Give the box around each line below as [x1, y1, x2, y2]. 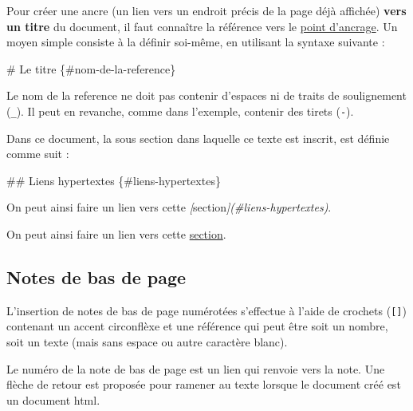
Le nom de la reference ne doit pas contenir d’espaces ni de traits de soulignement [6, 87, 407, 104]
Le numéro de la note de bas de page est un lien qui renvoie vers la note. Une [6, 360, 385, 377]
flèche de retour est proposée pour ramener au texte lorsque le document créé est [6, 376, 401, 393]
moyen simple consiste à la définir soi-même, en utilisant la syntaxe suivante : [6, 34, 385, 50]
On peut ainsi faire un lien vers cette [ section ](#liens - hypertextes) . [6, 199, 332, 215]
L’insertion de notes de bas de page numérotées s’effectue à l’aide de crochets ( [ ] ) [6, 302, 407, 318]
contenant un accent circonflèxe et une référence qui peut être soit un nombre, [6, 318, 388, 334]
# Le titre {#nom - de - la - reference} [6, 60, 176, 77]
